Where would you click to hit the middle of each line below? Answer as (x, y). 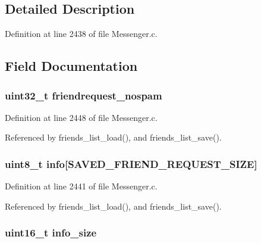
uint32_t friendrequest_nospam (84, 95)
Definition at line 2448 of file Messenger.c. (81, 117)
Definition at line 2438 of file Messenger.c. (81, 34)
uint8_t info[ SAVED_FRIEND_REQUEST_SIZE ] (131, 163)
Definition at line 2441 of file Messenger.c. (81, 186)
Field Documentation (71, 66)
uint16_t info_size (51, 233)
